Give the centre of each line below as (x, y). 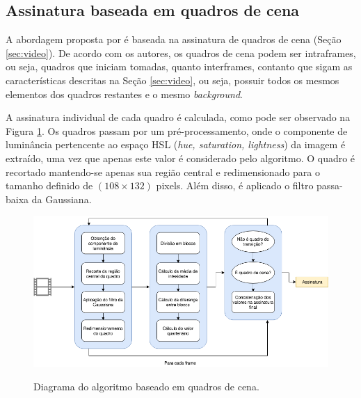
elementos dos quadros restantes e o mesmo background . (124, 94)
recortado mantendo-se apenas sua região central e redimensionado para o (163, 172)
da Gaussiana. (62, 199)
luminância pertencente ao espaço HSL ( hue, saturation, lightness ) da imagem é (176, 144)
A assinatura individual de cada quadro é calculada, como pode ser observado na (178, 117)
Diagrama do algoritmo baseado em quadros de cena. (146, 387)
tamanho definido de (49, 185)
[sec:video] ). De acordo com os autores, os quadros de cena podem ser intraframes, (181, 53)
